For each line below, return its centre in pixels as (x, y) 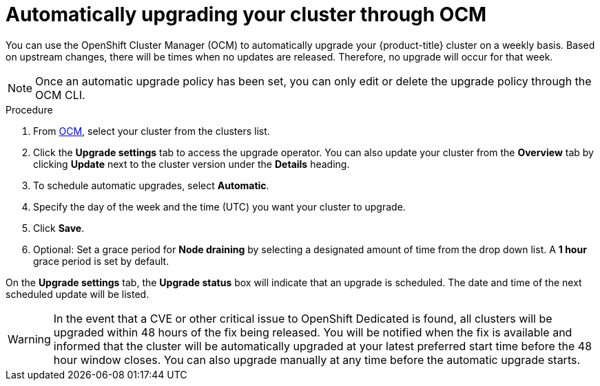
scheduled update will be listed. (77, 294)
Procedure (29, 109)
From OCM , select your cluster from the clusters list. (152, 131)
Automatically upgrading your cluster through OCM (246, 14)
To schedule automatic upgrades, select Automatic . (151, 185)
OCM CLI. (60, 95)
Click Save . (59, 228)
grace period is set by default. (101, 261)
